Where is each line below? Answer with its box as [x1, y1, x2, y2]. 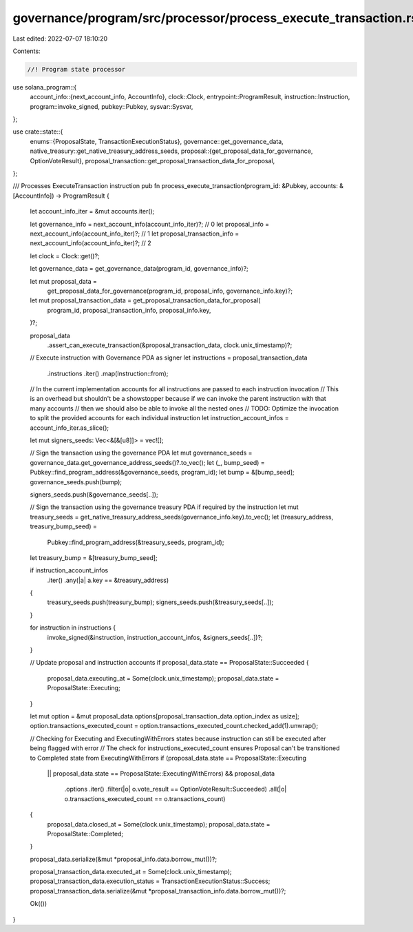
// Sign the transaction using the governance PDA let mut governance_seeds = [30, 448, 253, 457]
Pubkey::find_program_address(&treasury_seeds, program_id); [47, 538, 224, 546]
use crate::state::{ [12, 127, 63, 136]
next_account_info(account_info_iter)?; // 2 [30, 239, 151, 247]
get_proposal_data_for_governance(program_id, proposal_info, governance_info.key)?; [47, 287, 293, 295]
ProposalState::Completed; [47, 829, 124, 838]
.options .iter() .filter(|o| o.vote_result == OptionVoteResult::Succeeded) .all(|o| [64, 785, 287, 794]
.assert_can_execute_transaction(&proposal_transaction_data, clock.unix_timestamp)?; [47, 341, 293, 349]
